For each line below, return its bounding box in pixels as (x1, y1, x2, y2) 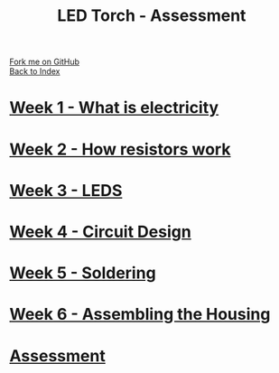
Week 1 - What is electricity (9, 98, 219, 118)
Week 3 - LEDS (9, 180, 123, 200)
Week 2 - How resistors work (9, 139, 231, 159)
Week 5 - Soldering (9, 263, 156, 284)
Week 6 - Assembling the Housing (9, 304, 271, 325)
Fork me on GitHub (9, 56, 79, 68)
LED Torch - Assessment (57, 5, 246, 26)
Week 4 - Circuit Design (9, 221, 191, 242)
